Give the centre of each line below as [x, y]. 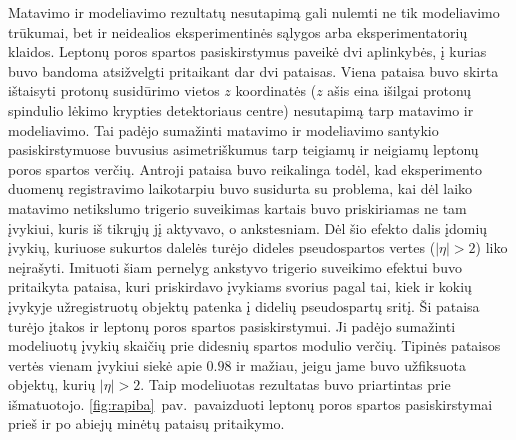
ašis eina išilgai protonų [399, 90]
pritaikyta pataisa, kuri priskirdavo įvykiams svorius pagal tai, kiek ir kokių [240, 286]
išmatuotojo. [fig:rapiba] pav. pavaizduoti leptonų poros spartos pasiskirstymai [250, 403]
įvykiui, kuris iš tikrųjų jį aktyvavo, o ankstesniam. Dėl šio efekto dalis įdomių [248, 227]
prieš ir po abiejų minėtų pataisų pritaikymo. [146, 423]
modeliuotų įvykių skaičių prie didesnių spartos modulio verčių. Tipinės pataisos [254, 345]
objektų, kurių [52, 384]
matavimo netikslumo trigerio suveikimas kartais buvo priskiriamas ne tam [237, 207]
